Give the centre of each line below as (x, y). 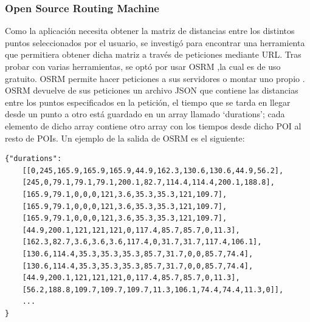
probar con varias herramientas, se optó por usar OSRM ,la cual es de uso (143, 66)
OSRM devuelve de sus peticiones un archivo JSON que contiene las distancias (152, 90)
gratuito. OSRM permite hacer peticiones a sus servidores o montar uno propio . (155, 78)
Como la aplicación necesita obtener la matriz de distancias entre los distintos (150, 31)
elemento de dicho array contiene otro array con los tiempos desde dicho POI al (153, 125)
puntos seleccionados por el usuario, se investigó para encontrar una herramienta (155, 42)
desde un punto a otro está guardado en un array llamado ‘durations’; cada (145, 114)
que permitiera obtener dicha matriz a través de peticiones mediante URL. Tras (153, 54)
